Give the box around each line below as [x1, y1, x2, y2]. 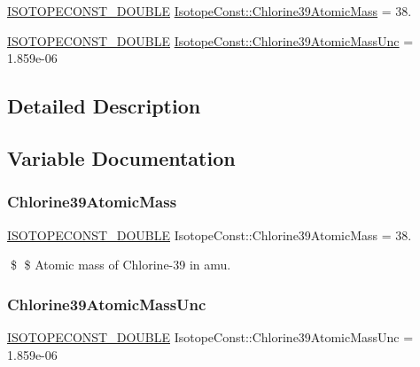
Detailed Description [7, 92, 201, 120]
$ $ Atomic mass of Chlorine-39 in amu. [10, 255, 231, 274]
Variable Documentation [7, 144, 236, 171]
